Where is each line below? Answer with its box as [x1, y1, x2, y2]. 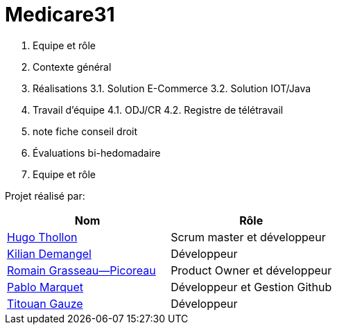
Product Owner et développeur [171, 263, 332, 277]
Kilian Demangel [7, 246, 92, 261]
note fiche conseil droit [33, 125, 138, 137]
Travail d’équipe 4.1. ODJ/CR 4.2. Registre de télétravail [33, 103, 284, 116]
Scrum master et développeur [171, 229, 326, 244]
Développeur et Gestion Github [171, 279, 332, 294]
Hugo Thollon [7, 229, 78, 244]
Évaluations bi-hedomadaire [33, 146, 161, 159]
